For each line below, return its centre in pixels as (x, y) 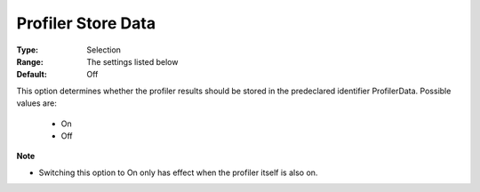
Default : (32, 75)
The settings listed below (132, 61)
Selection (104, 50)
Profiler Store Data (86, 23)
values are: (36, 103)
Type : (28, 50)
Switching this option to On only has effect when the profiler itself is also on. (178, 172)
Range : (30, 61)
